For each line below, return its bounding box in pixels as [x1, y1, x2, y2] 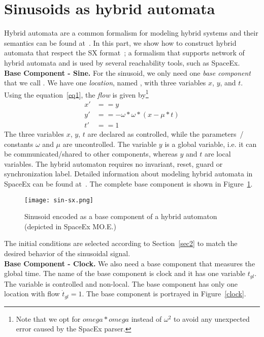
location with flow [4, 288, 60, 299]
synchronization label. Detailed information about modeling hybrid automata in [4, 168, 253, 179]
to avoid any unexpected [173, 313, 250, 324]
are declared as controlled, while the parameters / [87, 129, 244, 139]
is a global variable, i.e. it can [164, 138, 257, 149]
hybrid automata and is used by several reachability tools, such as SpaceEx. [4, 57, 240, 68]
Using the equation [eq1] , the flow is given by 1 [4, 87, 149, 100]
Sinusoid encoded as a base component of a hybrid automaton [24, 211, 217, 222]
